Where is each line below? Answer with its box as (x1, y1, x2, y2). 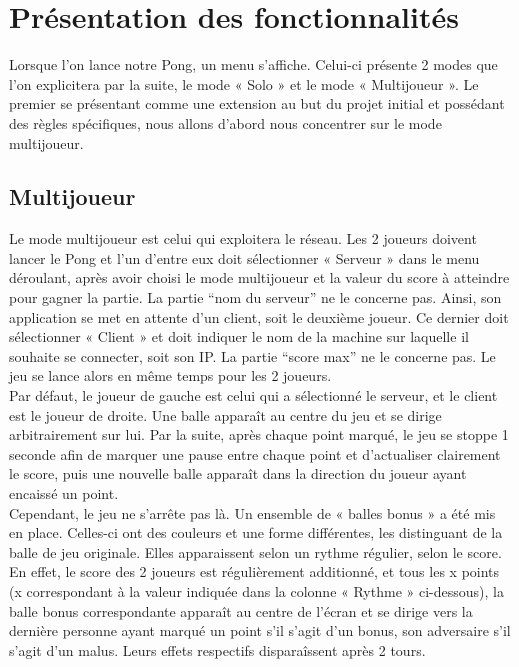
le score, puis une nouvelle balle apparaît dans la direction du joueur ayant (9, 463, 467, 484)
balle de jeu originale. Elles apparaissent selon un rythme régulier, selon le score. (9, 541, 502, 562)
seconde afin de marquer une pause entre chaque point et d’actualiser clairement (9, 443, 501, 464)
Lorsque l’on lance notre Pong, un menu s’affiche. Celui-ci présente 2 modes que (9, 54, 498, 75)
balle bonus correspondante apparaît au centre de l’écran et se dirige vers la (9, 600, 473, 621)
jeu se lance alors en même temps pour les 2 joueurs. (9, 365, 332, 386)
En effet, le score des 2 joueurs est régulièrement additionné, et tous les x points (9, 561, 500, 582)
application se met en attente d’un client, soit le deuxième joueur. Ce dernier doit (9, 306, 509, 327)
